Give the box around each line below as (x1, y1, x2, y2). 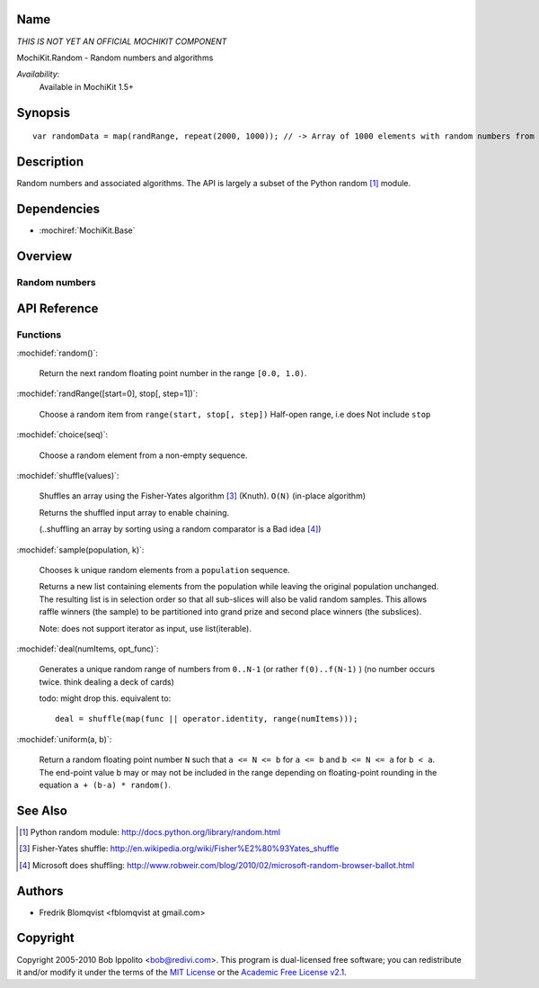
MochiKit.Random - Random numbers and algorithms (16, 52, 214, 63)
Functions (16, 328, 62, 341)
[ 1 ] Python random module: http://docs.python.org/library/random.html (19, 826, 281, 837)
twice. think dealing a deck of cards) (39, 676, 174, 687)
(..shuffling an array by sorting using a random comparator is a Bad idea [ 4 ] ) (39, 524, 322, 534)
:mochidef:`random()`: (16, 347, 99, 358)
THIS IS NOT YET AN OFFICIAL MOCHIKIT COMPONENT (16, 36, 227, 47)
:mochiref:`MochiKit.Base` (39, 225, 136, 236)
